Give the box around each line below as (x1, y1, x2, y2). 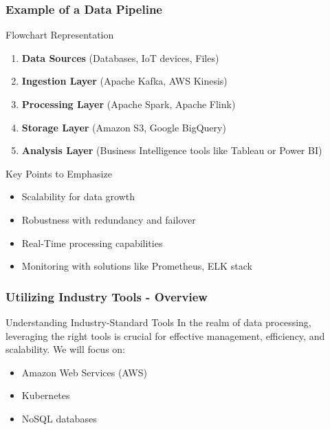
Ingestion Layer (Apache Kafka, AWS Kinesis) (21, 74, 228, 88)
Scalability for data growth (21, 189, 135, 204)
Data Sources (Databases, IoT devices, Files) (21, 50, 219, 65)
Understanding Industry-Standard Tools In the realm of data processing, (5, 314, 311, 329)
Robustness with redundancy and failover (21, 212, 196, 226)
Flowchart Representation (5, 28, 114, 42)
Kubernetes (21, 388, 70, 402)
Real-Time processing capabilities (21, 235, 163, 250)
